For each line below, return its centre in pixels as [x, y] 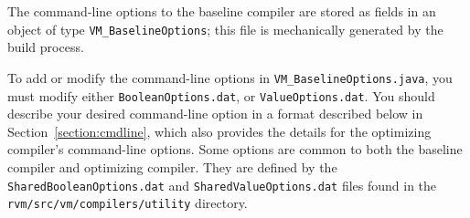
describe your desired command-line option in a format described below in [215, 114]
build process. [46, 47]
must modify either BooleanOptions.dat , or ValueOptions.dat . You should [221, 95]
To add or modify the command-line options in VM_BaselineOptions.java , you [230, 77]
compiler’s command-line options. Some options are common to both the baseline [235, 149]
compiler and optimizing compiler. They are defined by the [172, 166]
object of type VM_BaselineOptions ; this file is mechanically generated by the [225, 29]
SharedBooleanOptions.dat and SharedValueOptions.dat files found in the [222, 185]
